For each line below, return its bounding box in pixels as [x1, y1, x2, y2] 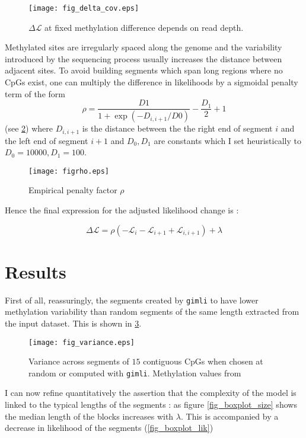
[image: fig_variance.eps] [28, 338, 135, 347]
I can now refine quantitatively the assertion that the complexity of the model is [5, 386, 297, 399]
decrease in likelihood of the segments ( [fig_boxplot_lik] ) [5, 421, 213, 434]
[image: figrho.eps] [28, 167, 110, 175]
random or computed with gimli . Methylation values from [28, 366, 241, 379]
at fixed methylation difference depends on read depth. [44, 21, 244, 33]
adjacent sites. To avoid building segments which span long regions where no [5, 64, 283, 76]
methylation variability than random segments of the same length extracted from [5, 305, 299, 318]
